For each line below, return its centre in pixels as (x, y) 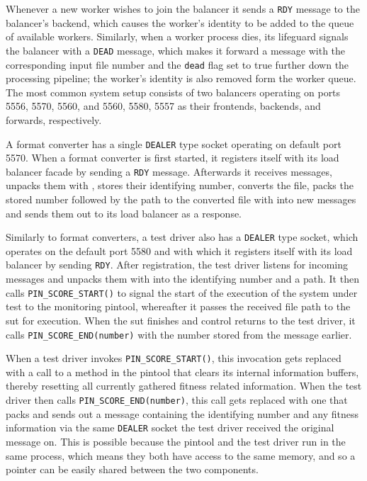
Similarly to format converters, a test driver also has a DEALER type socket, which (182, 237)
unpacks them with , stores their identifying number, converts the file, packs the (180, 185)
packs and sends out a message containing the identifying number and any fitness (182, 413)
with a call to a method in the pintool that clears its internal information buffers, (182, 372)
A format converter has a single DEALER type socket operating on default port (174, 143)
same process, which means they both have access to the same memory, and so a (181, 455)
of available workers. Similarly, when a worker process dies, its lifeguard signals (177, 36)
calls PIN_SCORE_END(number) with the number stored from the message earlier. (179, 334)
